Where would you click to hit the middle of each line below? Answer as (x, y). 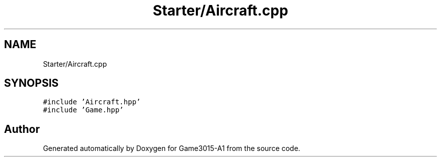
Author (22, 129)
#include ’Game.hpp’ (83, 110)
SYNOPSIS (31, 83)
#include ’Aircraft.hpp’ (92, 102)
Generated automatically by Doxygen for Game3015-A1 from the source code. (172, 148)
